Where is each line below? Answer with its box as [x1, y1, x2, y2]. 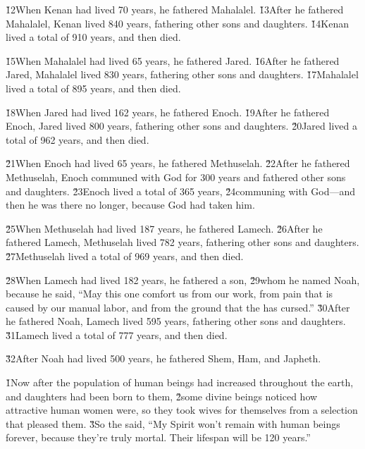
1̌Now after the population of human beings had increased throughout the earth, [6, 375, 354, 390]
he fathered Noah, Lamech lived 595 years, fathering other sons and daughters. [6, 314, 346, 328]
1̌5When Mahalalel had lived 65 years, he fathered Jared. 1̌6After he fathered [6, 53, 340, 68]
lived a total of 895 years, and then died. [6, 80, 181, 95]
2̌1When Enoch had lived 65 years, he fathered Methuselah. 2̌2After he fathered [6, 156, 350, 171]
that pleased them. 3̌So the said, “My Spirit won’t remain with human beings [6, 416, 340, 431]
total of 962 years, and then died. [6, 132, 149, 147]
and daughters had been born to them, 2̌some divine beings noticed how [6, 388, 318, 403]
